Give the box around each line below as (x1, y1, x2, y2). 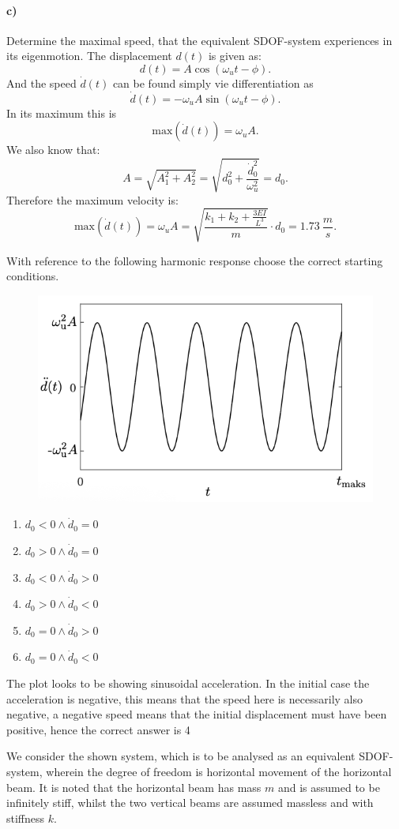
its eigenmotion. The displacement (6, 47, 172, 64)
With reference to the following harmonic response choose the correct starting (6, 252, 383, 268)
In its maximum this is (6, 104, 117, 121)
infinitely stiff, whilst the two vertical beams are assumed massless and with (6, 794, 374, 811)
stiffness (6, 809, 45, 826)
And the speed (6, 74, 77, 91)
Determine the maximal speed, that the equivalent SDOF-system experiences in (6, 32, 393, 48)
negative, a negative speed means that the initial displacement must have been (6, 706, 387, 722)
